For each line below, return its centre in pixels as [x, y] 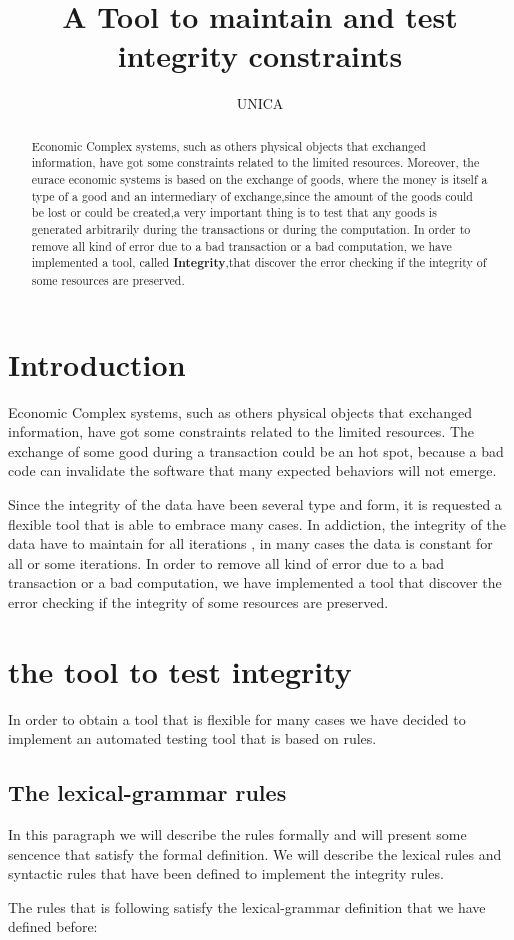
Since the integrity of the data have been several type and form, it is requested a [255, 503]
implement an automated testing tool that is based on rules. [192, 738]
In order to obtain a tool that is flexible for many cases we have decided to [237, 718]
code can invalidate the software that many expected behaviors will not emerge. [252, 470]
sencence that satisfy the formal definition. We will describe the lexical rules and [255, 853]
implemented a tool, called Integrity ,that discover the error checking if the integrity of [259, 263]
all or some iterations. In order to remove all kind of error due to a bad [226, 562]
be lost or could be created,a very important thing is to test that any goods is [234, 212]
